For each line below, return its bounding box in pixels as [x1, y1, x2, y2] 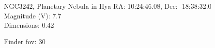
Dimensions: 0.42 [4, 20, 54, 30]
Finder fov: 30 [4, 36, 46, 46]
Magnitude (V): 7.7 [4, 10, 61, 20]
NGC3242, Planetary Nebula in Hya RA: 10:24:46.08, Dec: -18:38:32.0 [4, 1, 212, 11]
